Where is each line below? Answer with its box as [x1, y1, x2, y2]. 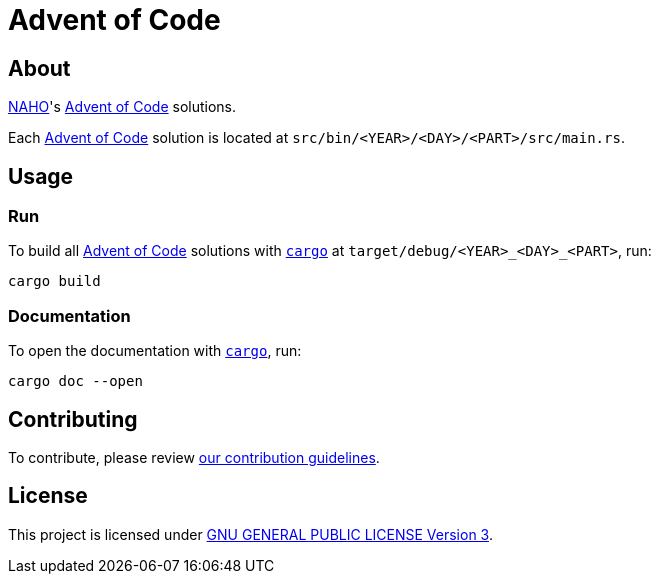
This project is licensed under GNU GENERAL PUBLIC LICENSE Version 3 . [8, 525, 493, 543]
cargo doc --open [8, 373, 143, 390]
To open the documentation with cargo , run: [8, 342, 302, 360]
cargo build [8, 273, 101, 290]
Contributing [8, 406, 138, 432]
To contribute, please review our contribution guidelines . [8, 448, 380, 466]
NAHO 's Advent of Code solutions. [8, 98, 237, 116]
